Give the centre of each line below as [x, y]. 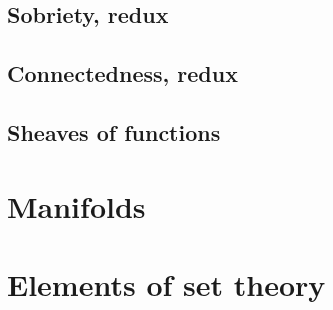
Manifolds [76, 205]
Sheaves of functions [114, 131]
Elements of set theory [166, 283]
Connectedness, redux [122, 73]
